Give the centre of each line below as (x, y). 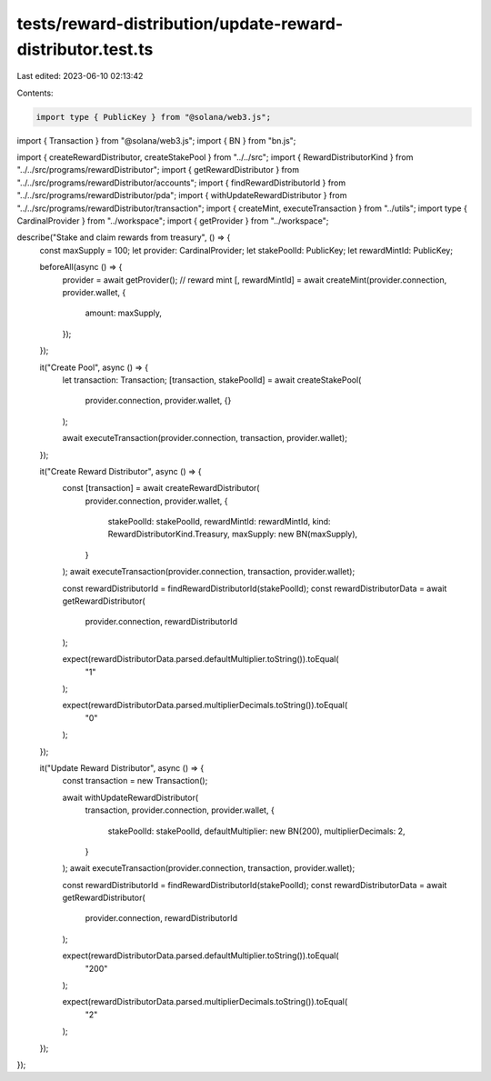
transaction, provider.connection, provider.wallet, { (180, 810)
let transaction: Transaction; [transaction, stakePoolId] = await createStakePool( (212, 380)
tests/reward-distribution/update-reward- (180, 24)
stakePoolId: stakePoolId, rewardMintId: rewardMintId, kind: (219, 522)
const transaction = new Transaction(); (135, 781)
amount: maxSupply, (124, 313)
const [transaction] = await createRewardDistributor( (161, 488)
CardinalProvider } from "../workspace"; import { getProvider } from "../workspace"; (173, 221)
